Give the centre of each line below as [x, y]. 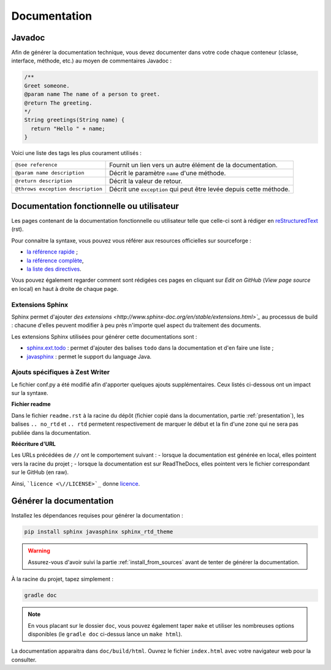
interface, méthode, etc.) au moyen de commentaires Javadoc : [91, 61]
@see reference [36, 165]
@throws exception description [59, 189]
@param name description [50, 173]
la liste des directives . [54, 269]
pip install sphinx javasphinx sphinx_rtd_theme [99, 532]
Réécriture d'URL [34, 443]
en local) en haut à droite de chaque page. [65, 288]
